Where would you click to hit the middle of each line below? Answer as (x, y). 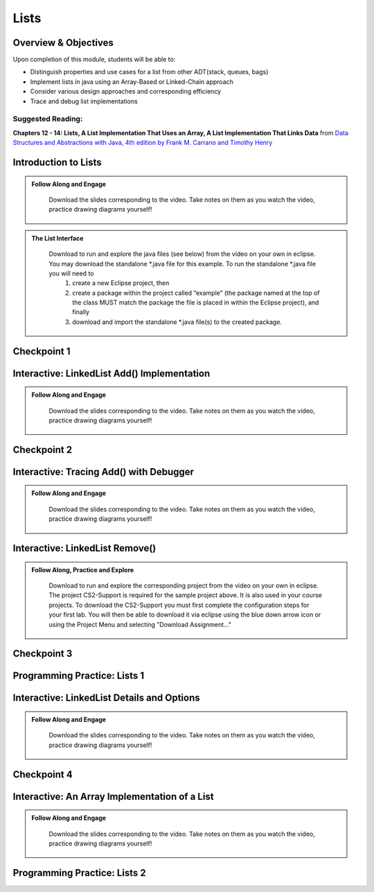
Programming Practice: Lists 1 (79, 676)
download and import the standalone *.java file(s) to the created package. (177, 322)
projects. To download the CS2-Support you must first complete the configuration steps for (179, 605)
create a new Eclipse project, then (121, 283)
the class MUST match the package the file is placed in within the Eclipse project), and (196, 302)
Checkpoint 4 (43, 774)
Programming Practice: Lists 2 (80, 873)
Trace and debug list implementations (84, 101)
